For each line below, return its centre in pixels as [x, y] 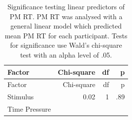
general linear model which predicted [66, 26]
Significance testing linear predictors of [66, 6]
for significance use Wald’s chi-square [66, 45]
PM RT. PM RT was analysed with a [66, 16]
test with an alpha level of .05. [66, 54]
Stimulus [21, 97]
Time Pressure [29, 109]
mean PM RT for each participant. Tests [66, 35]
